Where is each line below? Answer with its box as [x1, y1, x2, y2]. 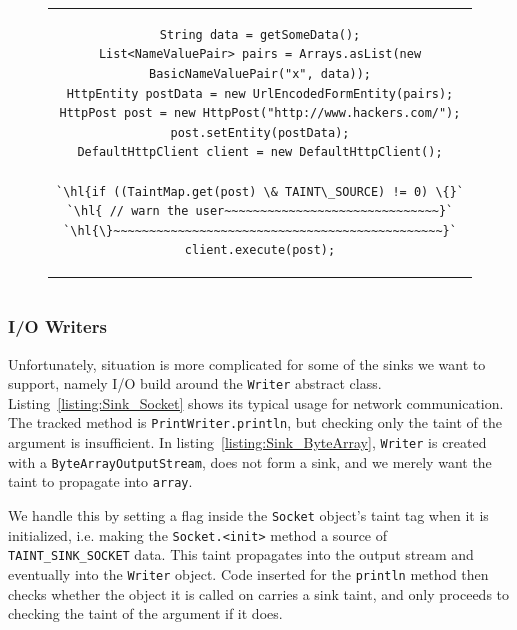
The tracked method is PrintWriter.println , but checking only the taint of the [8, 412, 502, 433]
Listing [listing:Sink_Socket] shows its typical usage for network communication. [8, 392, 504, 413]
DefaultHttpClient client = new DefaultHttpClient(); [77, 145, 443, 160]
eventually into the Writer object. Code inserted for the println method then [8, 564, 489, 585]
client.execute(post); [184, 243, 336, 258]
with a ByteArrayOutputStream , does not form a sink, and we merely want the [8, 451, 492, 472]
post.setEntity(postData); [170, 125, 350, 140]
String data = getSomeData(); [159, 27, 361, 42]
